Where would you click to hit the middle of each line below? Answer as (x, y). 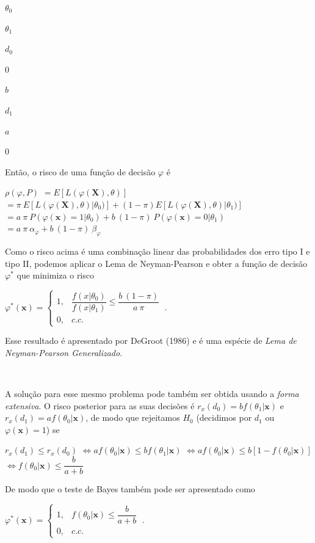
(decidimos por (224, 417)
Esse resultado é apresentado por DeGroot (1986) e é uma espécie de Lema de (151, 341)
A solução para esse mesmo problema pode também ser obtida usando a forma (152, 394)
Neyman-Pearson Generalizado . (64, 352)
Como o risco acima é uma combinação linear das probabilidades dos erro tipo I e (157, 251)
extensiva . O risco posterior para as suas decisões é (100, 405)
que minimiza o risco (55, 275)
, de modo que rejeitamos (133, 417)
